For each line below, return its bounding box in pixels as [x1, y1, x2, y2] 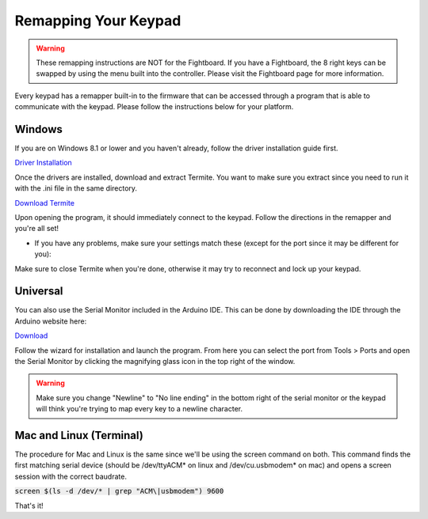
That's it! [14, 501, 44, 510]
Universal [14, 285, 63, 298]
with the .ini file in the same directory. [14, 184, 138, 193]
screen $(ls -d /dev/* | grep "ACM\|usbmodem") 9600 [14, 487, 224, 496]
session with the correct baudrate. [14, 472, 127, 481]
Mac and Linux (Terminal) [14, 428, 144, 442]
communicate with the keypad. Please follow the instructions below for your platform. [14, 102, 294, 112]
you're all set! [14, 224, 59, 233]
